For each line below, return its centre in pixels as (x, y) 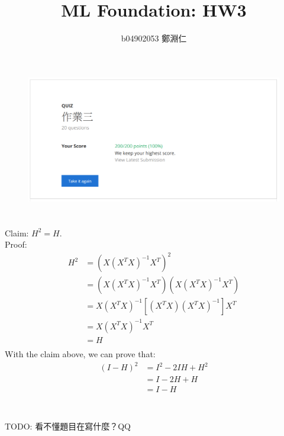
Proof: (16, 244)
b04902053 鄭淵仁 (154, 38)
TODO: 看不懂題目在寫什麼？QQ (68, 426)
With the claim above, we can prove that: (80, 353)
